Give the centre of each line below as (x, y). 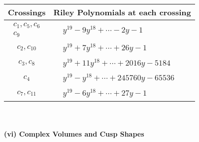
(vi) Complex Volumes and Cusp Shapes (74, 133)
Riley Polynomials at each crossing (122, 12)
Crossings (27, 12)
